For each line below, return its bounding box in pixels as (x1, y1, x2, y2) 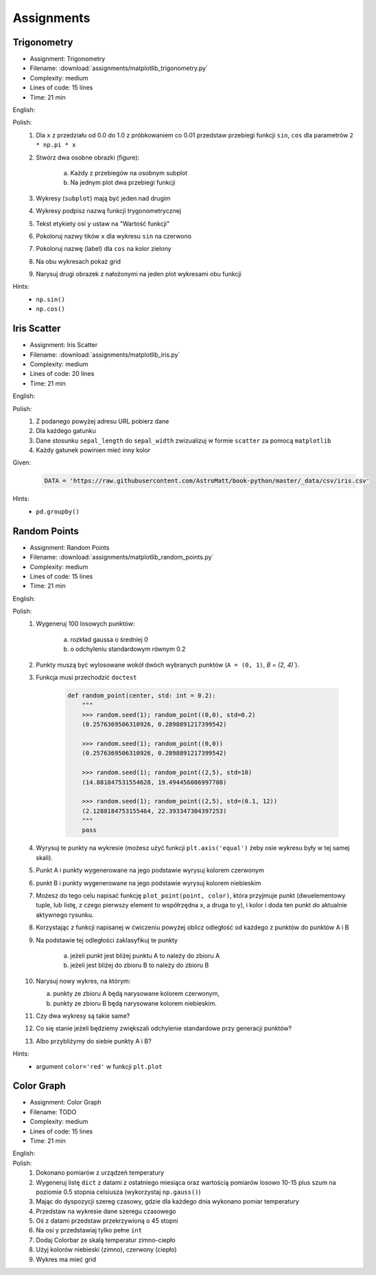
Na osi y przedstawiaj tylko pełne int (36, 1226, 142, 1234)
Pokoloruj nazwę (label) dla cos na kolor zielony (36, 245, 172, 253)
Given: (12, 458, 31, 467)
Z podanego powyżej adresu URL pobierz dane (36, 417, 169, 425)
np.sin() (36, 296, 65, 303)
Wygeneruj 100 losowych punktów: (36, 619, 135, 628)
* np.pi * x (36, 141, 76, 149)
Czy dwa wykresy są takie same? (36, 1011, 130, 1020)
